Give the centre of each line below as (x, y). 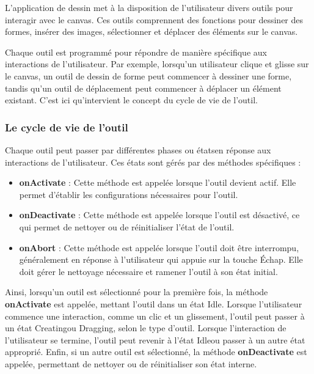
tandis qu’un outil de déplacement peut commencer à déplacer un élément (143, 88)
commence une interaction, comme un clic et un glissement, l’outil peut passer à (155, 316)
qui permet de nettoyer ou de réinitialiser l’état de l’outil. (127, 226)
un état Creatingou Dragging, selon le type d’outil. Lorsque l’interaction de (146, 328)
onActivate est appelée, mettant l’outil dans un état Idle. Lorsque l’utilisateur (154, 303)
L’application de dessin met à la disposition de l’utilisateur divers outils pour (149, 7)
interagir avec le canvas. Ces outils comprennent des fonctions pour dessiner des (154, 19)
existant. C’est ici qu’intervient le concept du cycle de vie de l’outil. (131, 100)
